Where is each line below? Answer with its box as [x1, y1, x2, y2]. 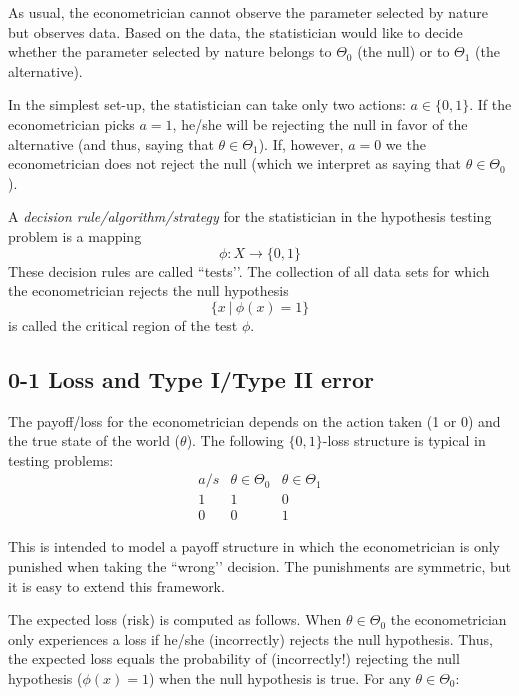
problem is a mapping [8, 225, 142, 246]
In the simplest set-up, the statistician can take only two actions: [8, 94, 406, 115]
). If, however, [258, 133, 344, 154]
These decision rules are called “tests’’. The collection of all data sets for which [8, 260, 490, 281]
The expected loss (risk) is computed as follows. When [8, 609, 342, 630]
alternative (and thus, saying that [8, 133, 214, 154]
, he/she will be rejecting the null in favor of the [172, 113, 468, 134]
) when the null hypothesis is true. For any [148, 667, 411, 688]
